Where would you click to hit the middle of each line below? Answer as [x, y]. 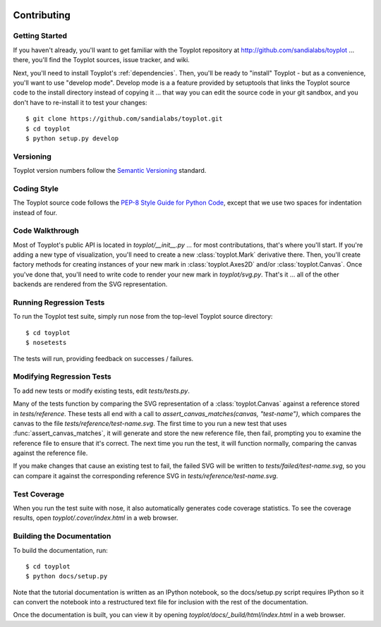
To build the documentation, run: [61, 550]
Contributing [42, 15]
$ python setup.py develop [72, 138]
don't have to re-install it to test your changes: [80, 102]
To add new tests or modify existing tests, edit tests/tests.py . [102, 391]
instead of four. [35, 212]
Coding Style [36, 188]
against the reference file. [50, 453]
